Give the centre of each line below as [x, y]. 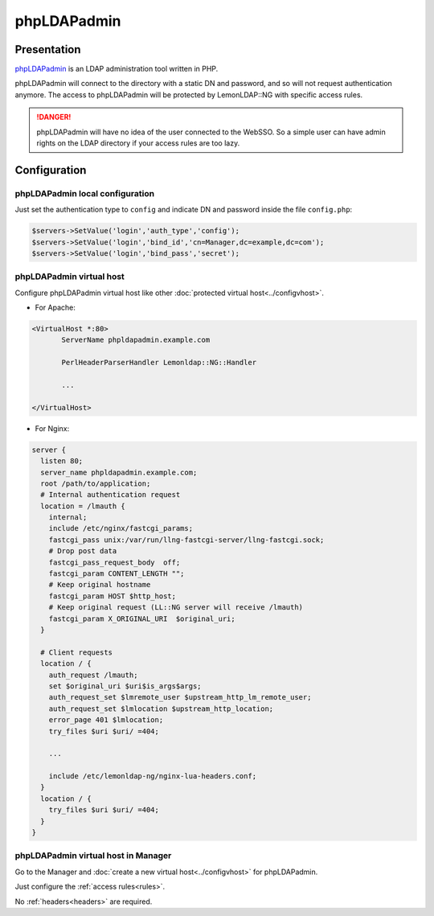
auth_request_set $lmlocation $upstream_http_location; [161, 709]
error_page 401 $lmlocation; [106, 720]
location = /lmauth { [83, 506]
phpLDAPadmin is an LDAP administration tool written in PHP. [117, 69]
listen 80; [62, 461]
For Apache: [55, 308]
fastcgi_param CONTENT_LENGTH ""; [117, 574]
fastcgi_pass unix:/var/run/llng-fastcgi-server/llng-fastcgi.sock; [186, 540]
